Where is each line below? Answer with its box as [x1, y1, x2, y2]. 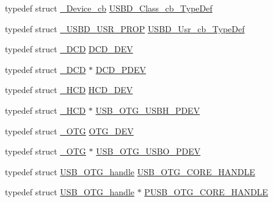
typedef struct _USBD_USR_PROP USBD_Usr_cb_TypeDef [5, 22, 245, 35]
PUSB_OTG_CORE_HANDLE [144, 186, 268, 198]
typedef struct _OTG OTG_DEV [5, 124, 134, 137]
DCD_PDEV [95, 63, 146, 75]
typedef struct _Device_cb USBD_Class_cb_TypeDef [5, 2, 213, 14]
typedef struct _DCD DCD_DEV [5, 43, 133, 55]
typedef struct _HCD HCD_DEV [5, 83, 133, 96]
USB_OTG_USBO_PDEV [96, 145, 201, 158]
